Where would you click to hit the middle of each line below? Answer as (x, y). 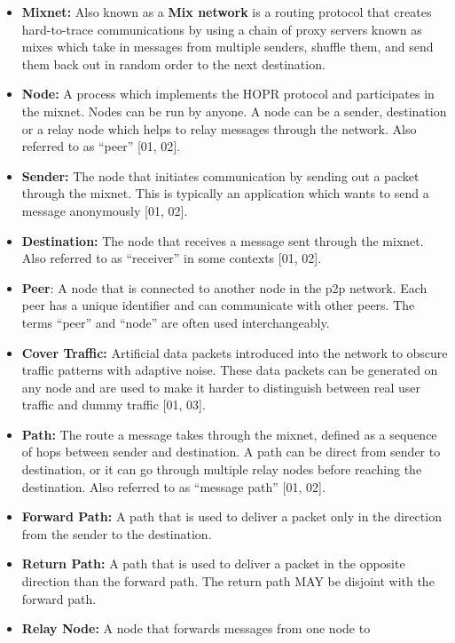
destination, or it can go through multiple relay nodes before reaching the (222, 469)
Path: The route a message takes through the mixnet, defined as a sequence (229, 434)
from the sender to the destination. (117, 533)
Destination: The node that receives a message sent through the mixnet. (223, 240)
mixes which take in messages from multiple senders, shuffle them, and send (227, 47)
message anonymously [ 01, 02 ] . (105, 210)
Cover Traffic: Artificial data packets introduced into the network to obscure (235, 352)
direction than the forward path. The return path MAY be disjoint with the (228, 581)
